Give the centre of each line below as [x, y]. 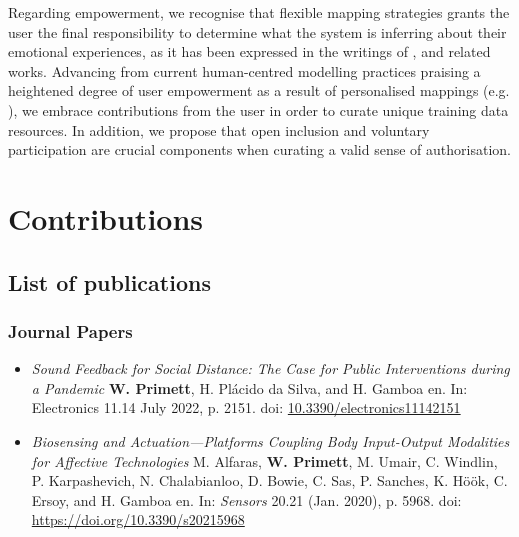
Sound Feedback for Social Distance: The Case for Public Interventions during [270, 368]
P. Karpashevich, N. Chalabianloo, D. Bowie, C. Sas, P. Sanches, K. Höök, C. [269, 480]
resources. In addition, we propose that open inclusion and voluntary [219, 129]
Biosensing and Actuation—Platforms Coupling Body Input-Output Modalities [270, 440]
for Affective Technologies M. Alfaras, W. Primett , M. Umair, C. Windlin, [264, 460]
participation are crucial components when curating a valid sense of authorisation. [259, 149]
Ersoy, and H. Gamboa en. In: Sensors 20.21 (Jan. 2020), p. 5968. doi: [246, 499]
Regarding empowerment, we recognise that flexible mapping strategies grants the [259, 12]
